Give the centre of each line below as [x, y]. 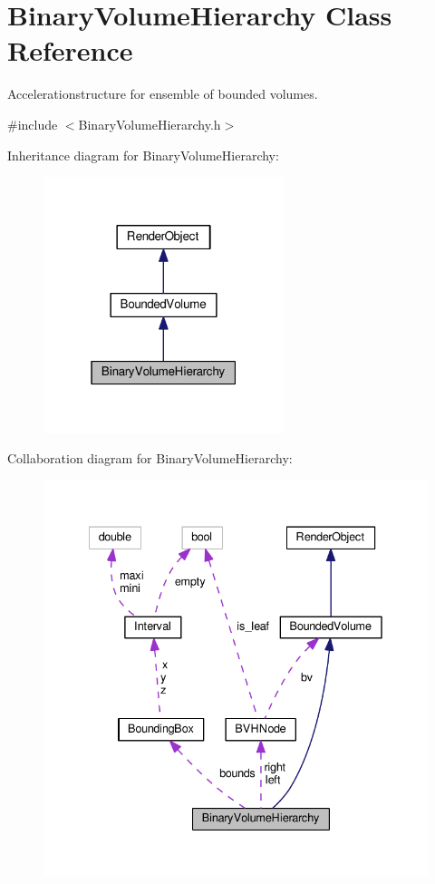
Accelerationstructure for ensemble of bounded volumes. [163, 94]
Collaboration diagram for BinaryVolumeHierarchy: [150, 458]
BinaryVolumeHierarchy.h [150, 124]
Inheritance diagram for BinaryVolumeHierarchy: [143, 155]
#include [33, 124]
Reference [70, 50]
